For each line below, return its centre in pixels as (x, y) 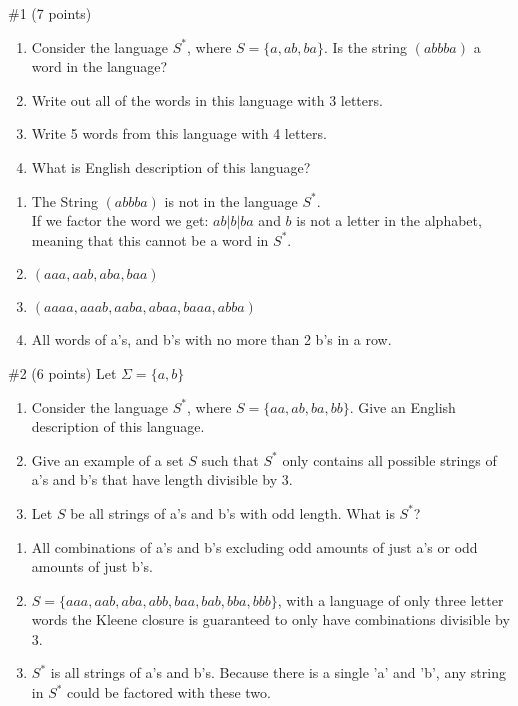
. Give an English (402, 406)
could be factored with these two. (169, 692)
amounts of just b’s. (92, 566)
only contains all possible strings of (389, 459)
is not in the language (231, 200)
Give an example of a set (107, 459)
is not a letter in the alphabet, (389, 220)
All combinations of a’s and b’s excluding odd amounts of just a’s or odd (254, 546)
